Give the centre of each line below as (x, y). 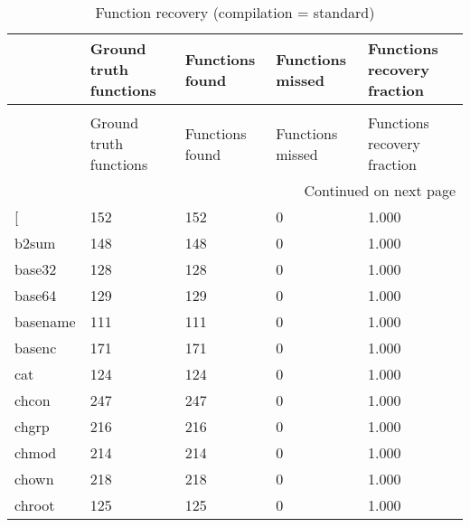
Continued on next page (380, 190)
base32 (36, 269)
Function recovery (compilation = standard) (235, 12)
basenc (36, 348)
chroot (35, 505)
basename (45, 321)
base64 (36, 295)
